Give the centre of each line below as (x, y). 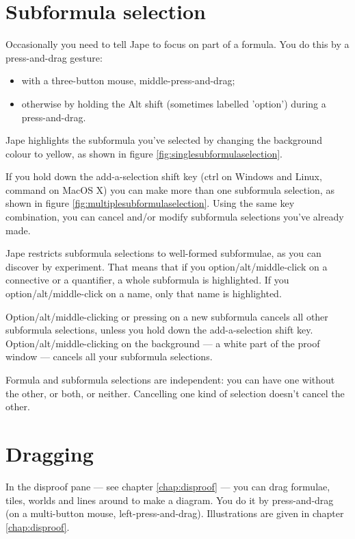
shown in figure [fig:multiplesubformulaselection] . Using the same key (150, 203)
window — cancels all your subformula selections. (109, 356)
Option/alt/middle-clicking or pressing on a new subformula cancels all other (167, 316)
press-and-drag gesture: (54, 57)
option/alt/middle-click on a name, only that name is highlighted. (144, 293)
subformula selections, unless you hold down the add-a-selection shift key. (159, 330)
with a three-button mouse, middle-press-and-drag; (128, 80)
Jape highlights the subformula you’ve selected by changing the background (164, 140)
